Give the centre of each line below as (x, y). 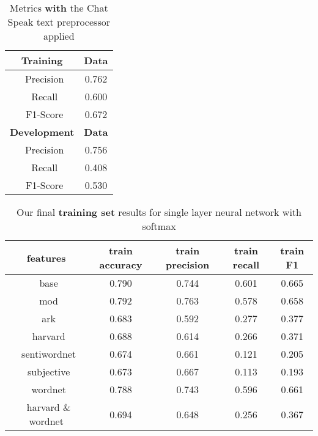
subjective (49, 371)
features (46, 257)
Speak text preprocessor (59, 22)
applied (59, 36)
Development (42, 132)
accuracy (121, 264)
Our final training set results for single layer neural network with (159, 212)
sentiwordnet (49, 354)
